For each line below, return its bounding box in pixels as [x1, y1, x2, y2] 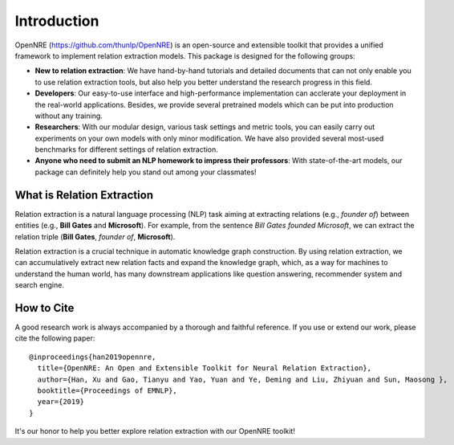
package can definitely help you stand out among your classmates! [34, 167, 257, 177]
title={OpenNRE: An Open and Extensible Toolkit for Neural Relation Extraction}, [37, 364, 372, 373]
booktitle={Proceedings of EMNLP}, [37, 386, 178, 395]
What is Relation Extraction [14, 188, 154, 202]
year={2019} [37, 398, 84, 406]
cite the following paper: [14, 333, 95, 343]
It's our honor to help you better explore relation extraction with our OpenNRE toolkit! [14, 427, 296, 436]
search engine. [14, 280, 64, 290]
